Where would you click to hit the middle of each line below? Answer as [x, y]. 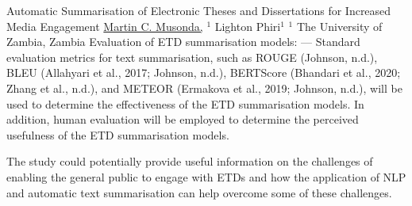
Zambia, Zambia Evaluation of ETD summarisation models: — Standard [183, 42]
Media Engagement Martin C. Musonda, [105, 26]
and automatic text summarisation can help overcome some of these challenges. [199, 192]
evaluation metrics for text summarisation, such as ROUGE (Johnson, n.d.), [192, 57]
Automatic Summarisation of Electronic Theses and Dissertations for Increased [199, 10]
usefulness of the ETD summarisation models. [118, 134]
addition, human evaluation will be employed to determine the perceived [183, 119]
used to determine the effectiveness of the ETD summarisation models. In [185, 103]
